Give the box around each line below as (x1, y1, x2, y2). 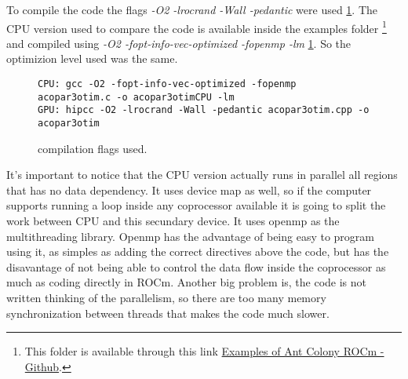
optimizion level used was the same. (6, 50, 178, 67)
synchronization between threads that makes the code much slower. (6, 304, 330, 321)
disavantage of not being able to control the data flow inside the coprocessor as (6, 258, 386, 275)
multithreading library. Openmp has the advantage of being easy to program (6, 228, 375, 244)
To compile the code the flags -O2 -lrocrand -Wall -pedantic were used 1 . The (6, 2, 378, 17)
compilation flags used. (38, 140, 148, 156)
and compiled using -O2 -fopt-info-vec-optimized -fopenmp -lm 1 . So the (6, 35, 352, 51)
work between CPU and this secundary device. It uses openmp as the (6, 213, 340, 229)
